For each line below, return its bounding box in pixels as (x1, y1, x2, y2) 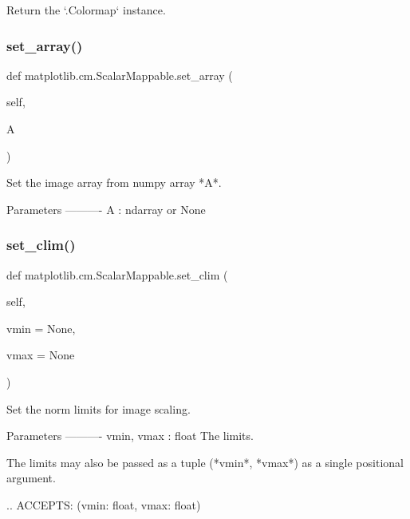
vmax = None (6, 347, 75, 363)
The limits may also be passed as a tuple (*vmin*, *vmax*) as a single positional (6, 454, 404, 470)
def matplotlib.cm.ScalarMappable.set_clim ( (6, 266, 228, 283)
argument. (6, 469, 56, 486)
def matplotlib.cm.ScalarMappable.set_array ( (6, 66, 233, 83)
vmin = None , (6, 319, 76, 336)
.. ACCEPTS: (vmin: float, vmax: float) (6, 496, 201, 513)
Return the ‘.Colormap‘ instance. (6, 2, 166, 18)
